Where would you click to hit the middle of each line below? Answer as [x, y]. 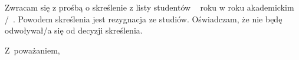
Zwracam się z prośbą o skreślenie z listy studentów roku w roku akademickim [149, 7]
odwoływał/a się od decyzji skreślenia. [74, 30]
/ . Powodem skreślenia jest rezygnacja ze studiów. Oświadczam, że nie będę [144, 19]
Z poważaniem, [32, 50]
